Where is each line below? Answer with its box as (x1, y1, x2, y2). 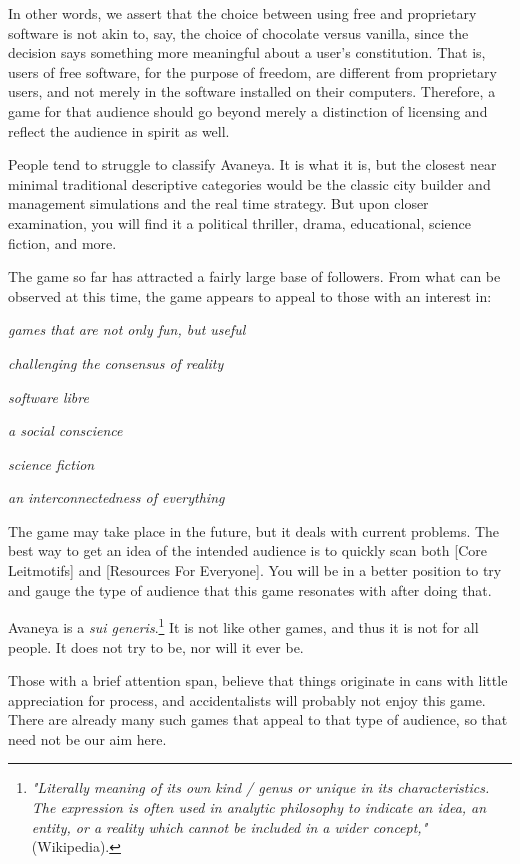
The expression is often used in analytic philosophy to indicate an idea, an (31, 797, 487, 818)
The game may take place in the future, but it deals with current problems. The (8, 520, 500, 541)
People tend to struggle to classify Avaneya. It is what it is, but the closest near (8, 154, 497, 175)
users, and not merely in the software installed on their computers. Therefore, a (8, 81, 496, 102)
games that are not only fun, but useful (8, 319, 246, 340)
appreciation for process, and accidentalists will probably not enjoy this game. (8, 689, 486, 710)
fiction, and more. (8, 232, 117, 253)
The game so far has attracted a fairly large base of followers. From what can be (8, 266, 501, 287)
